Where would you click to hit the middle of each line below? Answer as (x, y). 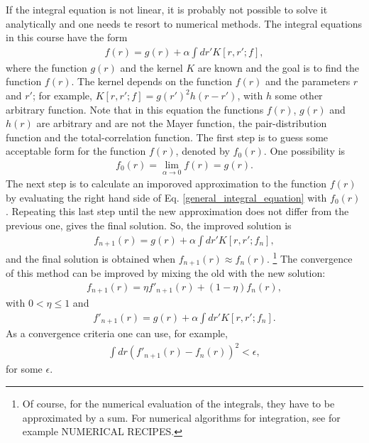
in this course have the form (67, 37)
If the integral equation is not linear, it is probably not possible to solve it (167, 9)
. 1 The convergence (309, 257)
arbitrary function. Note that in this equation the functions (135, 109)
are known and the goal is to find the (278, 67)
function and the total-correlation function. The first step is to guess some (167, 137)
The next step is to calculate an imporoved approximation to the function (166, 184)
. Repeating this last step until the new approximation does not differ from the (177, 211)
